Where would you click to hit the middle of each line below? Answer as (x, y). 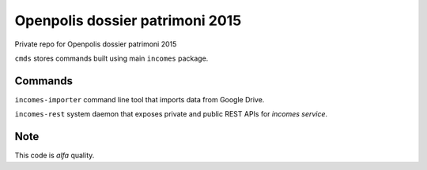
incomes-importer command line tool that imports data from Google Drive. (140, 99)
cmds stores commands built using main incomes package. (111, 58)
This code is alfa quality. (55, 155)
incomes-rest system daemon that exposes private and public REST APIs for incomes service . (171, 114)
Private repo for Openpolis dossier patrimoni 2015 (96, 44)
